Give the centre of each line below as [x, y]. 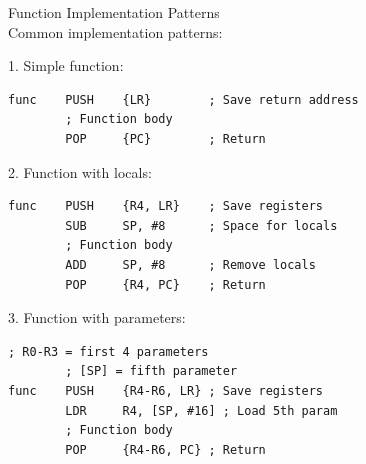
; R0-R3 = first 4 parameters [108, 351]
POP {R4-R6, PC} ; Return [165, 449]
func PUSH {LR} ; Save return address [183, 99]
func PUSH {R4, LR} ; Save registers [165, 206]
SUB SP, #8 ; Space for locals [201, 225]
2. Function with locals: [80, 171]
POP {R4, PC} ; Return [165, 284]
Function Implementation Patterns [114, 12]
